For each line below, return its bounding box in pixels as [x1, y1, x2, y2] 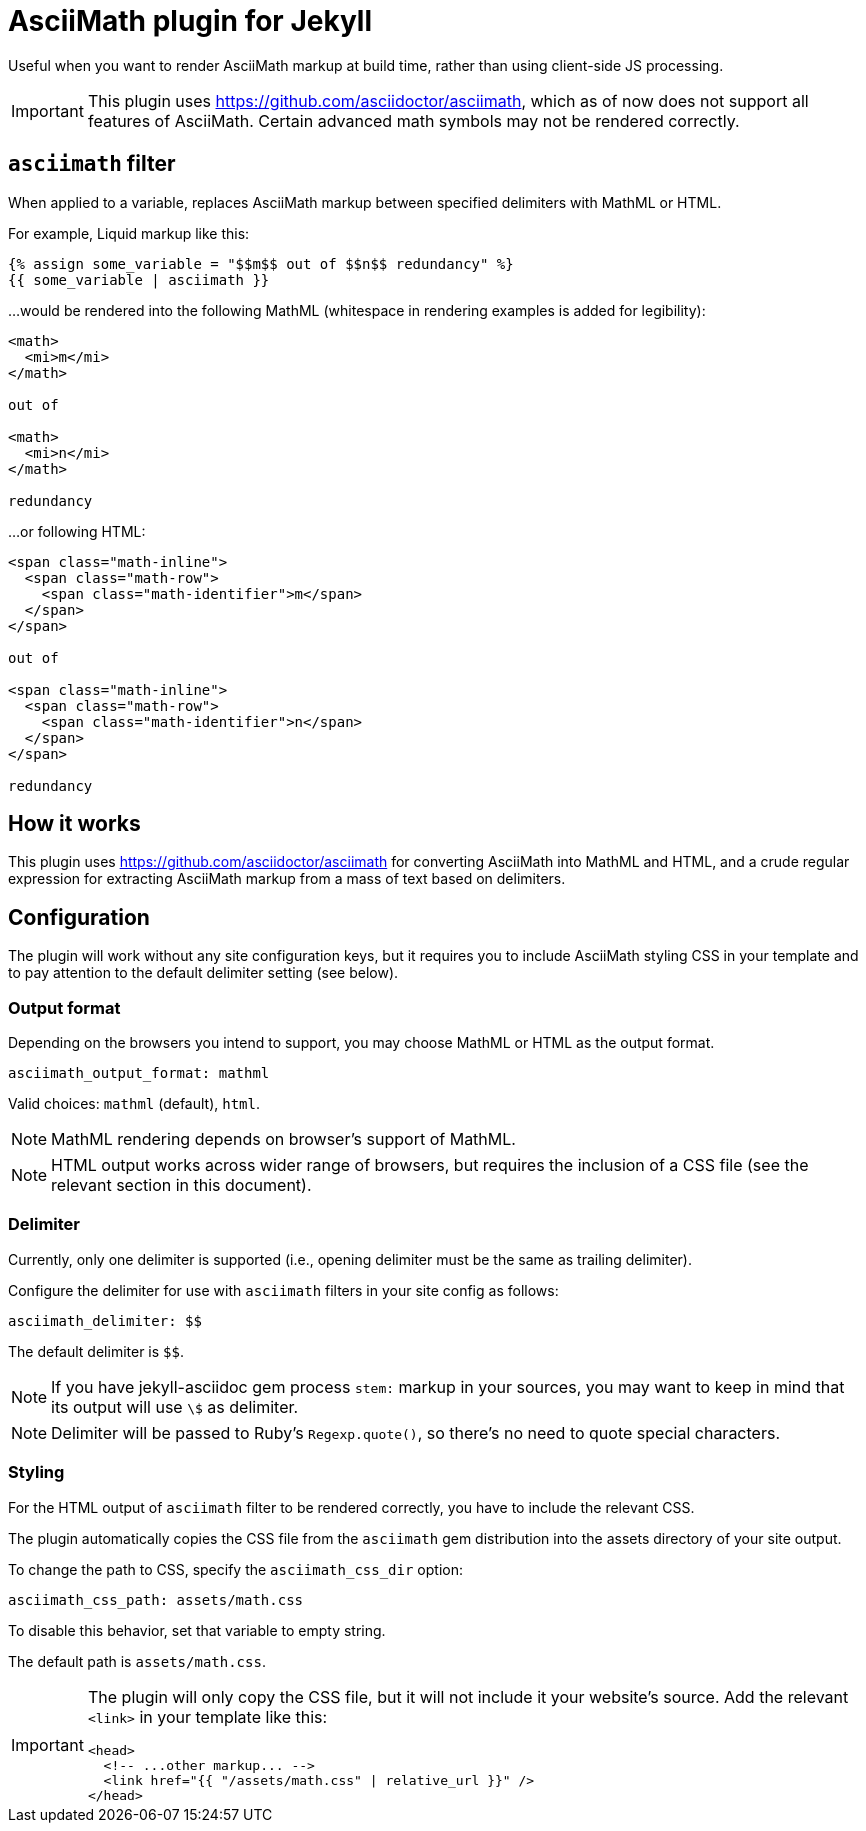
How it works [8, 811, 141, 837]
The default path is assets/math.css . [8, 1652, 266, 1670]
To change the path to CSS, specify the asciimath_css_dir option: [8, 1560, 463, 1578]
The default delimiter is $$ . [8, 1342, 184, 1360]
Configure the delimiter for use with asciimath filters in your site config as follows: [8, 1281, 559, 1299]
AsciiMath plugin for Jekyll [8, 4, 373, 38]
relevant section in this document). [51, 1175, 312, 1196]
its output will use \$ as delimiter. [51, 1396, 299, 1417]
